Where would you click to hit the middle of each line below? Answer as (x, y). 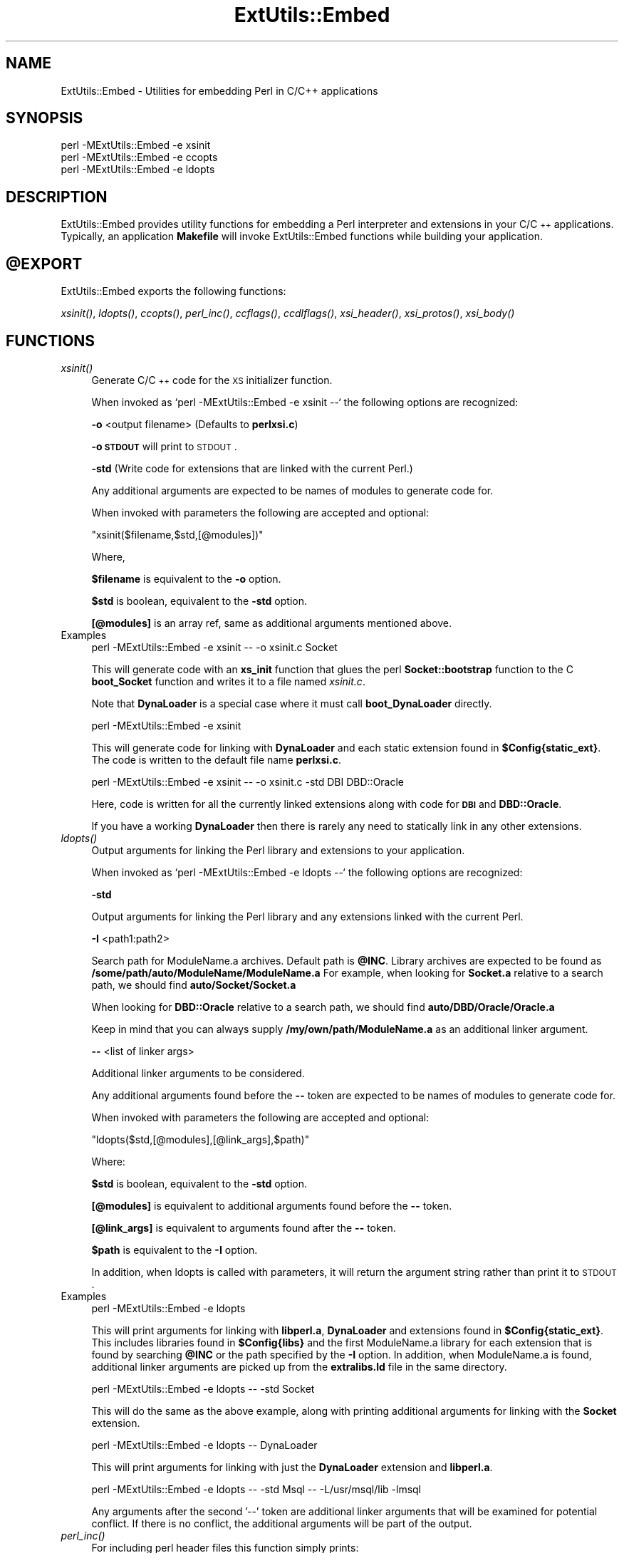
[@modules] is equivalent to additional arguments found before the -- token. (272, 1205)
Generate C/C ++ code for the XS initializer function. (212, 380)
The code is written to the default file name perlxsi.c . (217, 759)
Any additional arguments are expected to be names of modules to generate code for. (292, 490)
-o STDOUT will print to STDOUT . (164, 446)
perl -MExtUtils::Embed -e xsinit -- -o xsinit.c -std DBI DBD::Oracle (248, 781)
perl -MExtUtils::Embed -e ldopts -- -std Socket (203, 1388)
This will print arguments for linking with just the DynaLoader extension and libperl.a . (292, 1467)
